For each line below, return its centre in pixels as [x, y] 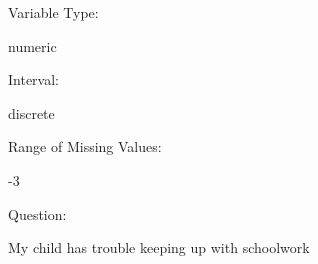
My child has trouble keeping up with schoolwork [159, 247]
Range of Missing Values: [85, 146]
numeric [32, 45]
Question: [37, 213]
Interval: [33, 79]
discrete [31, 112]
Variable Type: [53, 12]
